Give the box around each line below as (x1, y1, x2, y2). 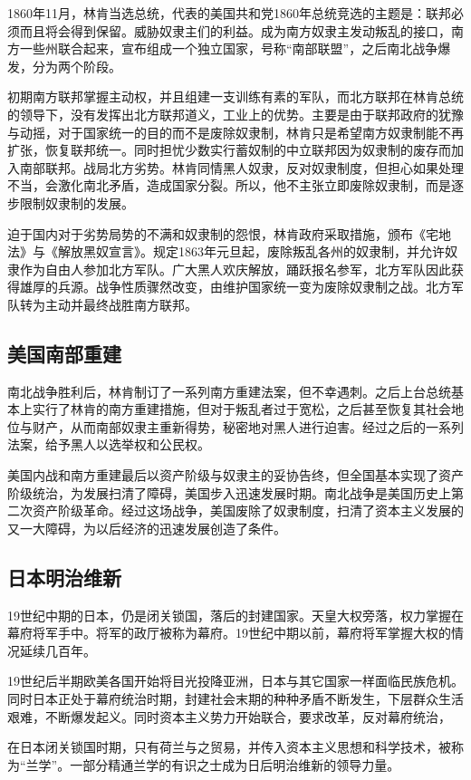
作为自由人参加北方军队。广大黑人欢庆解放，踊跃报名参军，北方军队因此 (19, 259, 451, 278)
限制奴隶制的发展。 (19, 193, 134, 212)
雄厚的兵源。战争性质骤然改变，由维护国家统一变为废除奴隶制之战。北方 (19, 277, 451, 296)
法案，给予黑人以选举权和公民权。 (7, 435, 210, 454)
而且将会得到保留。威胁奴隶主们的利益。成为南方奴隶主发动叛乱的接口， (19, 21, 451, 40)
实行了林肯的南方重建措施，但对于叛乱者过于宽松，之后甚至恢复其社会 (32, 400, 451, 419)
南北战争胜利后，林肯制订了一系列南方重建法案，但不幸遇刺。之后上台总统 (7, 381, 451, 400)
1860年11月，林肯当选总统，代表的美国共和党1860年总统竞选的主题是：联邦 (7, 4, 451, 22)
